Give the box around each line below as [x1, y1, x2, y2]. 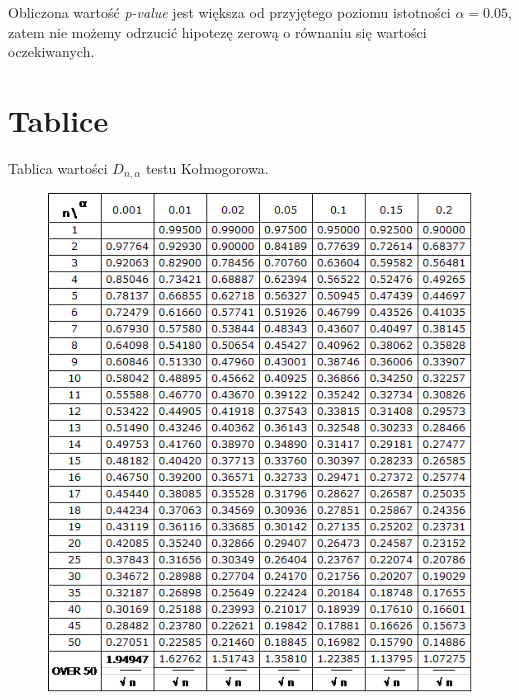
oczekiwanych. [8, 41, 95, 62]
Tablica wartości [8, 157, 108, 178]
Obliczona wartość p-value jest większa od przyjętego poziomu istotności [8, 2, 451, 22]
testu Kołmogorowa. [145, 157, 269, 178]
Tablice [8, 99, 109, 140]
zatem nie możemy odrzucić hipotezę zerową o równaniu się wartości [8, 21, 427, 42]
